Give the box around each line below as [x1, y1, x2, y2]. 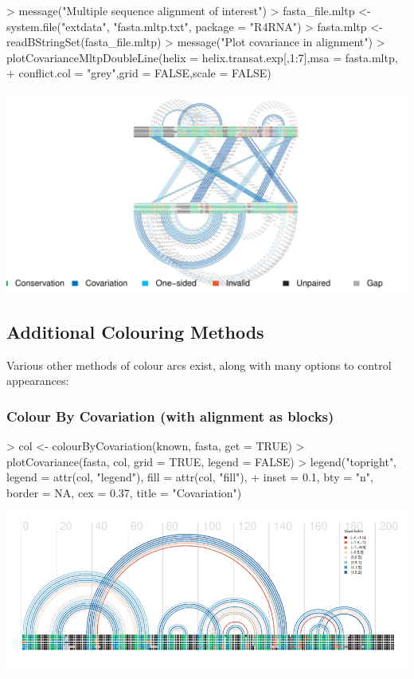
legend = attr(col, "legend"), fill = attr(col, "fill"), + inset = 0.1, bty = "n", [6, 469, 373, 485]
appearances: [6, 372, 69, 389]
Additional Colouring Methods [6, 319, 264, 343]
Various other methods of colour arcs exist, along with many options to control [6, 356, 392, 373]
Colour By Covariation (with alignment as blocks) [6, 406, 334, 426]
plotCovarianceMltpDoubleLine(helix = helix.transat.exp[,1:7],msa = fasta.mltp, [6, 49, 398, 65]
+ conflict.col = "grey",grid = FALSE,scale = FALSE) [6, 65, 271, 81]
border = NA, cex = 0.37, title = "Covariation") [6, 484, 242, 500]
